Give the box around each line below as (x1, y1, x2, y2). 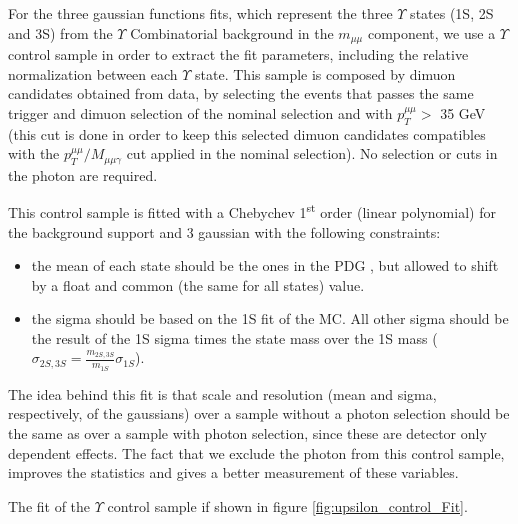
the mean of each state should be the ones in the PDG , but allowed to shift (31, 255, 499, 276)
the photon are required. (8, 164, 158, 185)
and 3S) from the (8, 22, 113, 43)
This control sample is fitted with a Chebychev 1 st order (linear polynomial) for (8, 199, 496, 222)
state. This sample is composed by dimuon (195, 63, 456, 84)
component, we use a (367, 22, 496, 43)
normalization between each (8, 63, 178, 84)
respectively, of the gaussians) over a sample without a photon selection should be (8, 403, 510, 424)
